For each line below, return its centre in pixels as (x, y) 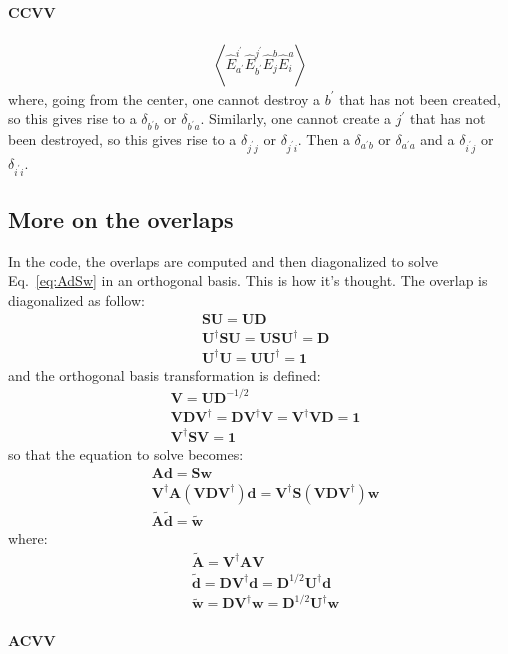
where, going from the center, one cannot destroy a (164, 98)
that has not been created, (420, 98)
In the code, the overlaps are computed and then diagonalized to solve (223, 260)
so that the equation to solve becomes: (126, 453)
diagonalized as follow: (76, 300)
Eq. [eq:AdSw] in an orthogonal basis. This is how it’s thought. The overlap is (248, 280)
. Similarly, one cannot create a (296, 118)
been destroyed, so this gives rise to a (122, 139)
